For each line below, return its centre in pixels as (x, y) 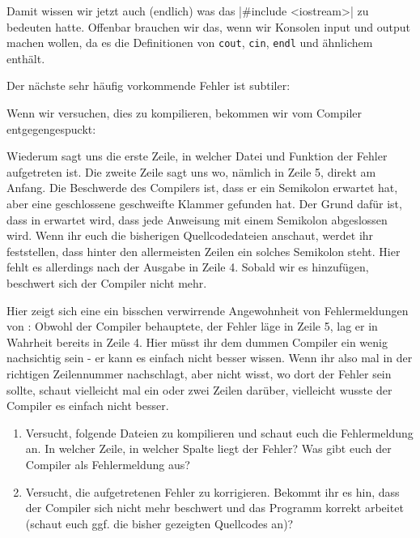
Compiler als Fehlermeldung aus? (108, 464)
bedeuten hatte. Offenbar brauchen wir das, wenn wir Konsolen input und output (208, 26)
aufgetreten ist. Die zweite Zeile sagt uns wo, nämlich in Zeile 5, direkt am (191, 171)
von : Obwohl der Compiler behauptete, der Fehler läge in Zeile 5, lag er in (192, 326)
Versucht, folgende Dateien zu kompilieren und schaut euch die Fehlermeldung (219, 432)
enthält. (26, 58)
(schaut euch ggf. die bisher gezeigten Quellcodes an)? (159, 523)
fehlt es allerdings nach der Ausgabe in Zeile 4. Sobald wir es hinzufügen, (188, 267)
